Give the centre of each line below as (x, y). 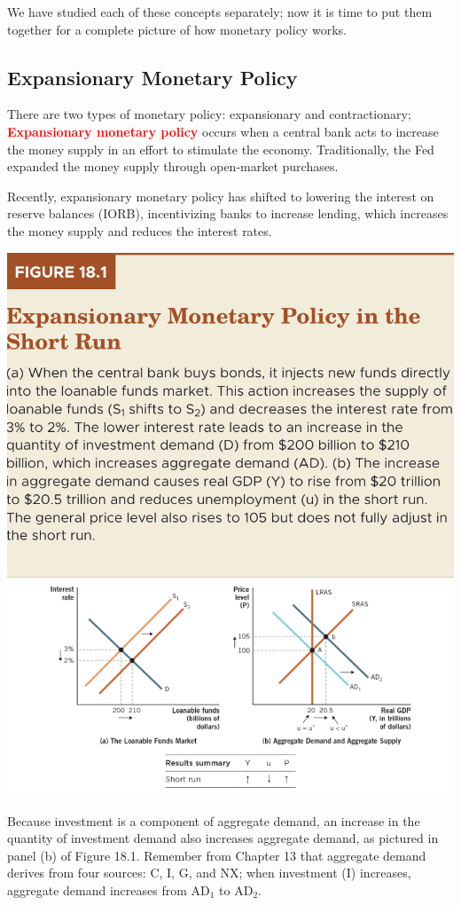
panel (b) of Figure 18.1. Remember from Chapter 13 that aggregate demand (217, 855)
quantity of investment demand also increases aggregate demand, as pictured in (223, 838)
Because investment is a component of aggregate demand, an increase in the (214, 820)
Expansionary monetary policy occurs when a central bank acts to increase (223, 131)
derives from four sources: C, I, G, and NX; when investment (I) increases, (209, 873)
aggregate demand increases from (97, 890)
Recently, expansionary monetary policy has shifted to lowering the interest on (221, 196)
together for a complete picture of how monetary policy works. (177, 29)
